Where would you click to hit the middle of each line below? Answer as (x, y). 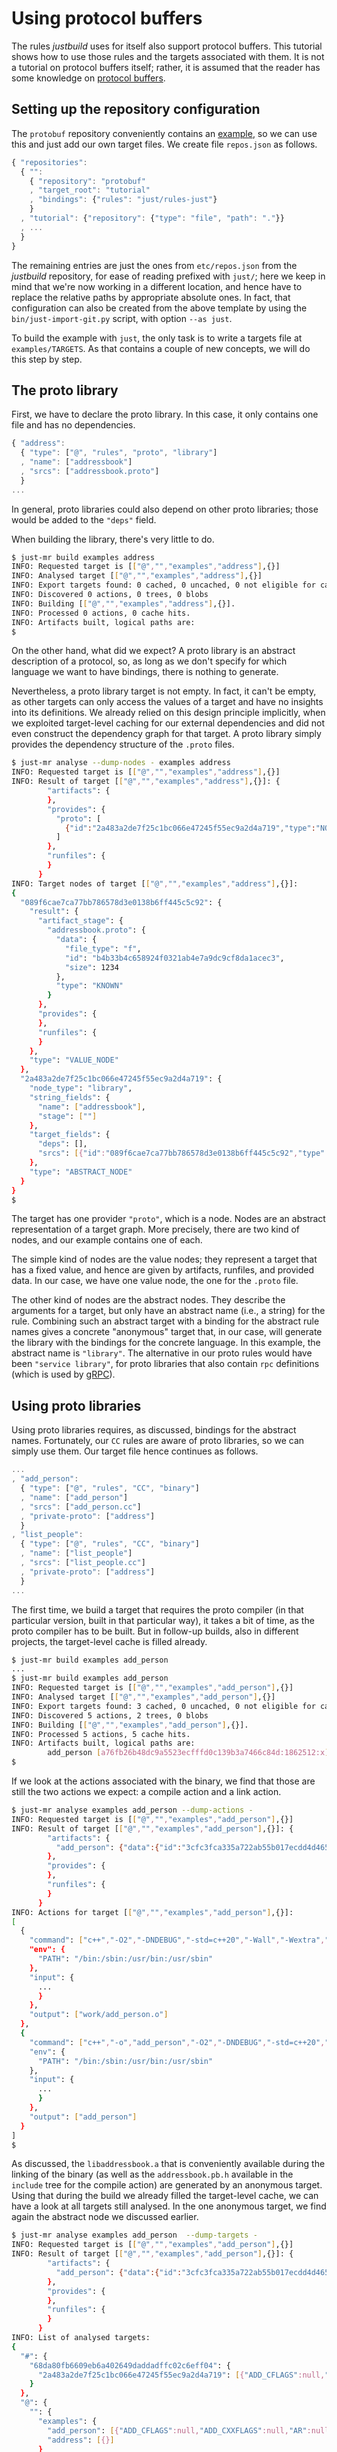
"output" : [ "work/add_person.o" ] (99, 2015)
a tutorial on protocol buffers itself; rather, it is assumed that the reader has (166, 67)
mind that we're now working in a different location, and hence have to (157, 286)
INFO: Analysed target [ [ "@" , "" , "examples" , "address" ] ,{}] (137, 576)
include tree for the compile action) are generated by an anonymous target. (167, 2185)
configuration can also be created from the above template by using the (159, 308)
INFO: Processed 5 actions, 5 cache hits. (101, 1734)
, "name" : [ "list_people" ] (76, 1553)
